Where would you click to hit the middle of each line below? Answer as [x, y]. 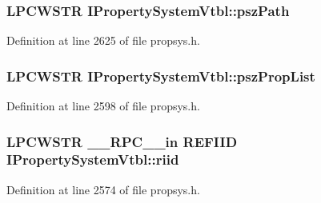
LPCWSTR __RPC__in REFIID [122, 141]
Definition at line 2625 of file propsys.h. [103, 40]
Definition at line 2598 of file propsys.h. [103, 106]
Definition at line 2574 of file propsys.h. [103, 189]
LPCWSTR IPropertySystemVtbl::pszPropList [161, 76]
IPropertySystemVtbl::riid [93, 159]
